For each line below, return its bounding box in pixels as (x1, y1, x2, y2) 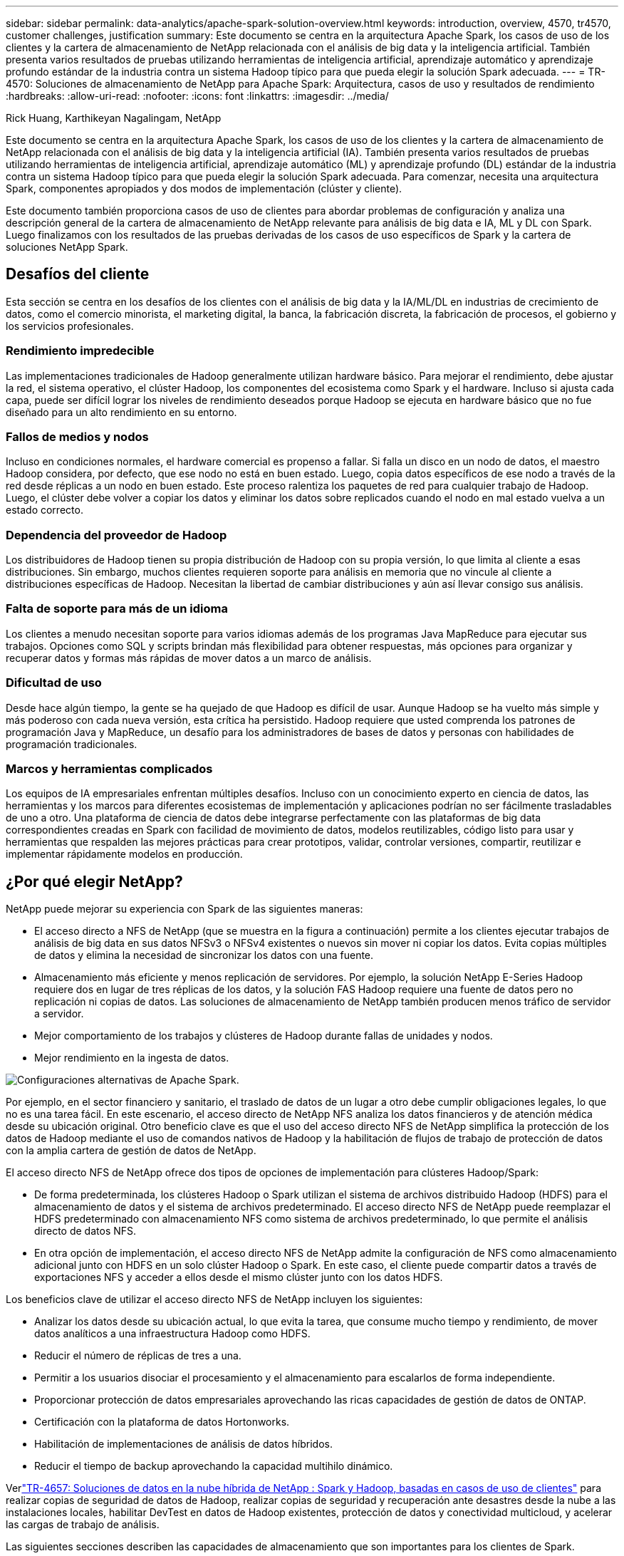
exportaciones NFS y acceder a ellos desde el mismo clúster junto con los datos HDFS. (34, 1271, 443, 1284)
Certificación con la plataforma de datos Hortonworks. (34, 1416, 290, 1428)
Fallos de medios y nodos (6, 429, 149, 444)
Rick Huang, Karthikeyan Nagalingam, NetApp (6, 112, 222, 124)
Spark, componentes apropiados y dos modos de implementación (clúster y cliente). (6, 182, 402, 194)
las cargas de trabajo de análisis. (6, 1518, 160, 1531)
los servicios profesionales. (6, 319, 134, 332)
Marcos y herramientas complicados (6, 761, 213, 776)
